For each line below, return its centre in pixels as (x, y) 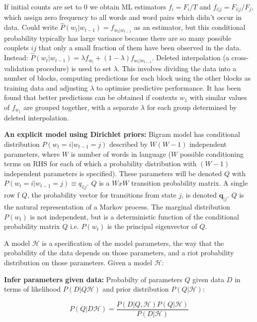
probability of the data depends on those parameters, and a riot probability (119, 253)
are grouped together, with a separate (81, 107)
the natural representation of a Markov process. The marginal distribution (117, 206)
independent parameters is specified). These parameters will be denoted (113, 173)
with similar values (218, 97)
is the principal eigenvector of (152, 226)
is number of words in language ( (121, 154)
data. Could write (31, 27)
